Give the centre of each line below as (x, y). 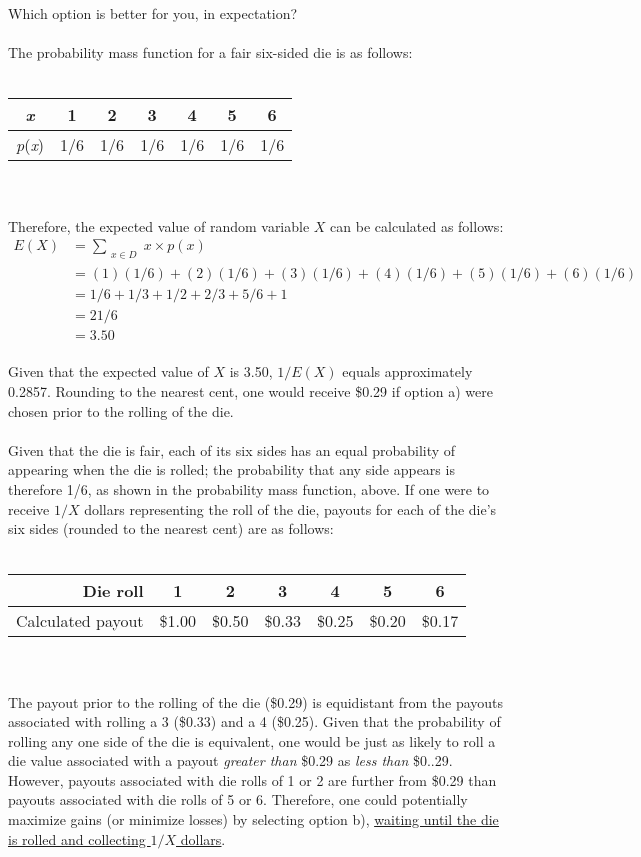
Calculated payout (80, 621)
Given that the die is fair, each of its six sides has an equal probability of (232, 449)
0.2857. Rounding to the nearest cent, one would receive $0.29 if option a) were (250, 390)
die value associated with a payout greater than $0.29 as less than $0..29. (230, 760)
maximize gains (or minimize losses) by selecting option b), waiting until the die (253, 819)
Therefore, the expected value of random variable (159, 225)
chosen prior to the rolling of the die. (121, 410)
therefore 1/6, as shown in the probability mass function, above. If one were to (249, 488)
